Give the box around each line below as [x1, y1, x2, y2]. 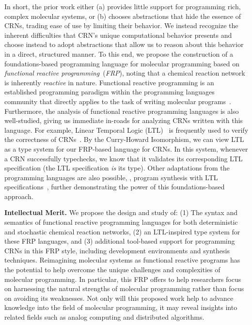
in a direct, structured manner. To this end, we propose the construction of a [4, 48, 233, 59]
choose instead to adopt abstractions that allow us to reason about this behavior [4, 39, 244, 49]
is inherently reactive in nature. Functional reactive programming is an [4, 77, 214, 87]
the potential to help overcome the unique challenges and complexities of [4, 264, 220, 275]
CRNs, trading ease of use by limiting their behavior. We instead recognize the [4, 20, 238, 31]
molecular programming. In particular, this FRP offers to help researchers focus [4, 274, 241, 284]
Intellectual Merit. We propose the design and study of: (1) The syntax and [4, 207, 237, 217]
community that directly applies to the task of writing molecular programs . [4, 96, 231, 106]
